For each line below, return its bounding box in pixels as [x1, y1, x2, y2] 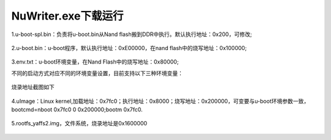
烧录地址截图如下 [11, 83, 55, 91]
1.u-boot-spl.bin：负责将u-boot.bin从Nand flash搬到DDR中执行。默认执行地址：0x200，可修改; [11, 31, 253, 38]
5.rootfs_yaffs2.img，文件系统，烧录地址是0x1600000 [11, 120, 147, 127]
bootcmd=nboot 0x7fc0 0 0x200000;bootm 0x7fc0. [11, 106, 143, 113]
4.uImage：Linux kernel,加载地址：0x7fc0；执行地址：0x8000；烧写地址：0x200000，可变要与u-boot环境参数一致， [11, 97, 310, 105]
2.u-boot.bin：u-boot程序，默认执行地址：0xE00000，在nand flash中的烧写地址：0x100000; [11, 44, 247, 51]
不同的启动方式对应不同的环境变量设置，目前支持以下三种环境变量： [11, 69, 183, 76]
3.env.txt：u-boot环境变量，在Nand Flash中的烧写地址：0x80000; [11, 58, 179, 65]
